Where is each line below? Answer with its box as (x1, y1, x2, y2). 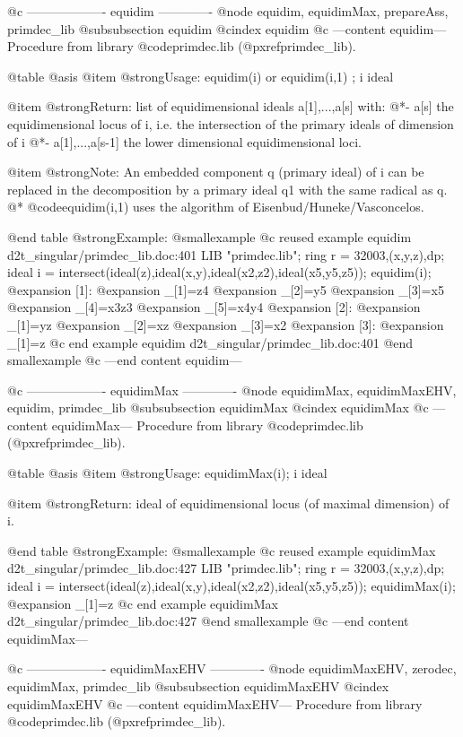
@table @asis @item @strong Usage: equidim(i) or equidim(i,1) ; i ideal (7, 66, 394, 85)
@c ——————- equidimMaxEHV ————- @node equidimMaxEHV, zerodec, (7, 659, 457, 678)
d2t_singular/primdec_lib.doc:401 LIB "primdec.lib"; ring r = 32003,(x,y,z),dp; (7, 245, 445, 264)
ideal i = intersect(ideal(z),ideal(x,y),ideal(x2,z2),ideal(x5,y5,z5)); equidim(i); (7, 263, 432, 282)
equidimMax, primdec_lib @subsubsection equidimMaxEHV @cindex (7, 677, 389, 695)
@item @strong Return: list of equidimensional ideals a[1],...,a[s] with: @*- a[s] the (7, 97, 454, 116)
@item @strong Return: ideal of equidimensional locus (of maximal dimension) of (7, 493, 450, 512)
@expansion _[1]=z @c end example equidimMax (7, 594, 278, 612)
